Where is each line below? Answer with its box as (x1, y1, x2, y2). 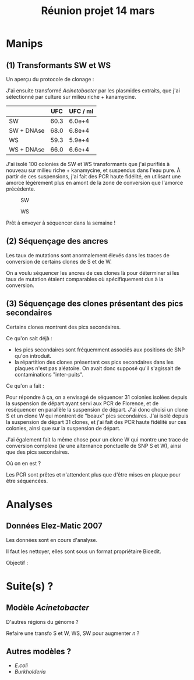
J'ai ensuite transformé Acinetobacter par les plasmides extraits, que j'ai (6, 87, 181, 94)
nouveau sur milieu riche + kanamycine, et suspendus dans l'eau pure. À (6, 167, 181, 174)
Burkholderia (14, 668, 46, 675)
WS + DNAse (9, 146, 45, 153)
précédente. (6, 185, 36, 192)
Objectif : (6, 559, 28, 566)
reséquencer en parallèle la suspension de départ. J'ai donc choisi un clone (6, 406, 188, 413)
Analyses (6, 498, 53, 511)
